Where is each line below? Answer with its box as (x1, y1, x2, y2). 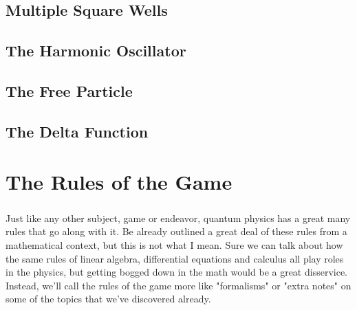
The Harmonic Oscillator (6, 40, 186, 61)
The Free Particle (6, 80, 133, 101)
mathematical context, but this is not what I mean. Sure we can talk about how (6, 238, 343, 252)
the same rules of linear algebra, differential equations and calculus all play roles (6, 251, 344, 265)
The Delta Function (6, 120, 149, 142)
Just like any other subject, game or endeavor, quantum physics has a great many (6, 210, 351, 225)
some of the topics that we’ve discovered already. (6, 291, 211, 306)
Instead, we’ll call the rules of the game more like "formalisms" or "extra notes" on (6, 278, 351, 292)
